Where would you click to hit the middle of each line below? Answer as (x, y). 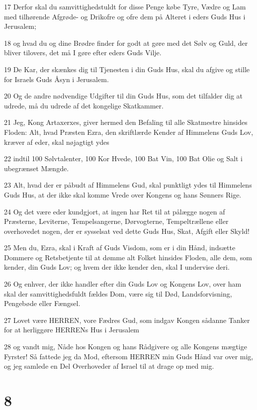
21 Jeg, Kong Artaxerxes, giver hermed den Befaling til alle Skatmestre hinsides (126, 122)
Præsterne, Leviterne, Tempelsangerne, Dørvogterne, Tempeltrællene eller (116, 221)
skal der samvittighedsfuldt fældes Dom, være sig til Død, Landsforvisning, (118, 293)
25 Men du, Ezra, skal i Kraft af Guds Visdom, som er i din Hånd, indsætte (120, 248)
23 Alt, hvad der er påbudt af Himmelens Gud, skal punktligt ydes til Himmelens (128, 185)
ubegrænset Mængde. (37, 168)
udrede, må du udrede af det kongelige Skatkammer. (84, 105)
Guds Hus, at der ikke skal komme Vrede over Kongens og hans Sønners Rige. (123, 194)
